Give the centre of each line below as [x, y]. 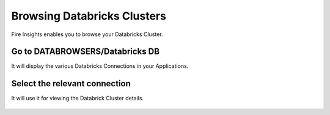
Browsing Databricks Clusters [89, 16]
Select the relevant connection [71, 83]
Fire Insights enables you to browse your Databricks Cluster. [87, 34]
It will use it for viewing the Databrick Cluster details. [77, 98]
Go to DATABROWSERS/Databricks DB [86, 52]
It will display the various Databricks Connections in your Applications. [100, 66]
